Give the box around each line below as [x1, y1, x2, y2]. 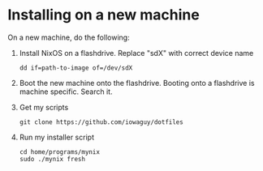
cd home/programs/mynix [19, 147, 101, 156]
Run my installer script [19, 132, 95, 142]
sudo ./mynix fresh [19, 155, 86, 163]
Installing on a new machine [7, 6, 200, 24]
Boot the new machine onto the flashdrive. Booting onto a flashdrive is [19, 78, 255, 88]
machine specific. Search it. [19, 87, 113, 96]
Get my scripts [19, 102, 69, 112]
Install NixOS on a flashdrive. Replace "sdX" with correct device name [19, 48, 254, 58]
